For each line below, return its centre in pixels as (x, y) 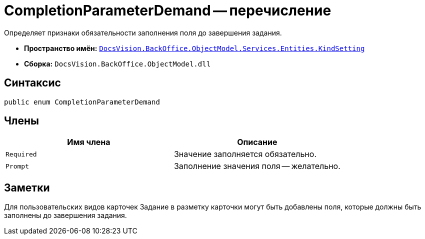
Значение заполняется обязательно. (245, 154)
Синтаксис (32, 83)
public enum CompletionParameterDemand (82, 102)
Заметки (27, 187)
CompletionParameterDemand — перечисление (168, 10)
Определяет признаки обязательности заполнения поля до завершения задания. (143, 32)
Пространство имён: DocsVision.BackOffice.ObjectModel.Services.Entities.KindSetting (194, 48)
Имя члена (89, 142)
